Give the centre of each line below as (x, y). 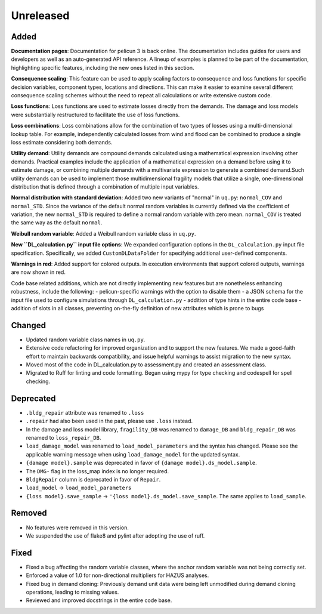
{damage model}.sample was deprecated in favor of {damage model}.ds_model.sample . (142, 463)
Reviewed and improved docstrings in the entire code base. (99, 600)
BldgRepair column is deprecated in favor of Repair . (93, 479)
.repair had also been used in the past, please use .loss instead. (109, 421)
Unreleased (40, 16)
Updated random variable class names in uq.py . (86, 340)
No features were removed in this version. (78, 527)
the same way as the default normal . (57, 223)
